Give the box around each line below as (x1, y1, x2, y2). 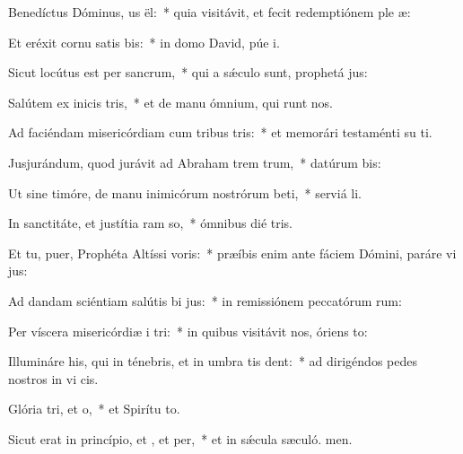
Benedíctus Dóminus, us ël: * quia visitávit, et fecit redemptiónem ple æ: (8, 3, 411, 21)
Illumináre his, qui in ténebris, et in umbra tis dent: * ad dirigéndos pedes (8, 352, 417, 371)
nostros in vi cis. (8, 369, 99, 388)
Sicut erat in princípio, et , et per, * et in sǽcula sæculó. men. (8, 429, 353, 448)
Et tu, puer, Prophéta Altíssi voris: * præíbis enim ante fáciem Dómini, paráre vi (8, 243, 457, 262)
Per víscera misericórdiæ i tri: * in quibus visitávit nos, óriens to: (8, 321, 368, 340)
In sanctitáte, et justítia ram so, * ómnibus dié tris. (8, 214, 293, 232)
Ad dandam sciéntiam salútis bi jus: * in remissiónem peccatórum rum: (8, 291, 402, 310)
